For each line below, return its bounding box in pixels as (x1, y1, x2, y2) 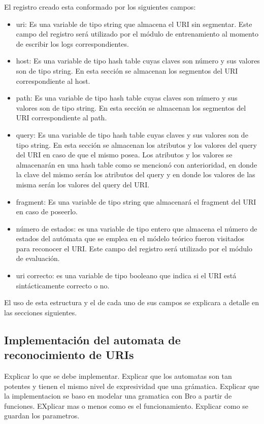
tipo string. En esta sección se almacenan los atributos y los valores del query (16, 139, 257, 150)
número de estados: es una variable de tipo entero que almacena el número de (16, 223, 257, 234)
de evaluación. (16, 253, 60, 264)
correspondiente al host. (16, 75, 90, 86)
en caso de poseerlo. (16, 206, 78, 217)
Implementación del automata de (4, 332, 181, 347)
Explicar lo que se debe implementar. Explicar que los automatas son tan (4, 371, 232, 381)
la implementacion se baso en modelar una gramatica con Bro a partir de (4, 390, 232, 401)
